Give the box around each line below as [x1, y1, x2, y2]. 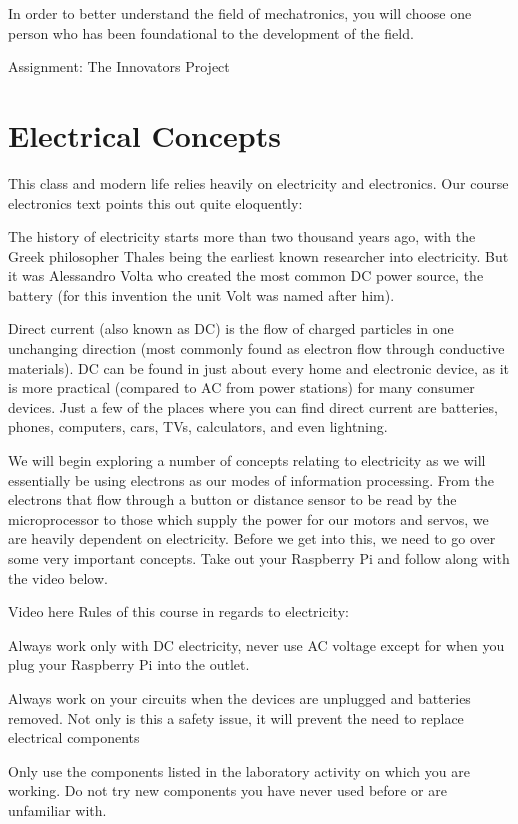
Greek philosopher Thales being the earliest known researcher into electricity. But [8, 245, 509, 266]
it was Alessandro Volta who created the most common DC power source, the [8, 265, 484, 286]
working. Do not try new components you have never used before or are [8, 780, 447, 801]
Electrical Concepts [8, 114, 281, 155]
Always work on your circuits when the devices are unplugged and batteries [8, 687, 471, 708]
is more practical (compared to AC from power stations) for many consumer [8, 377, 475, 398]
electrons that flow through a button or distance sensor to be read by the [8, 489, 457, 510]
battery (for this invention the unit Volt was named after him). [8, 284, 395, 305]
